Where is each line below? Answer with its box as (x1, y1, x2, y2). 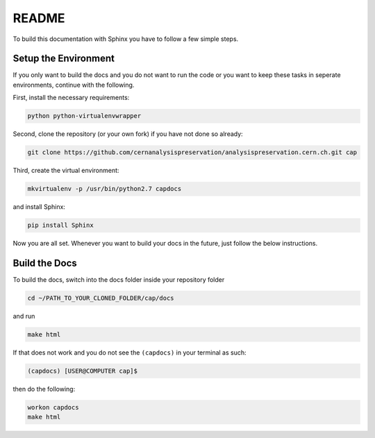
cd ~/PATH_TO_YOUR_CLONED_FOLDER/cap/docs (27, 294, 174, 302)
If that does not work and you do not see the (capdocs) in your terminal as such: (12, 348, 247, 357)
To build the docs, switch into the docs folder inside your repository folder (12, 276, 225, 284)
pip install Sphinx (27, 221, 94, 229)
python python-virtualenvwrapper (27, 112, 142, 120)
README (12, 10, 65, 26)
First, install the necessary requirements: (12, 94, 130, 102)
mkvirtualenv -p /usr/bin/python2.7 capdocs (27, 185, 182, 193)
